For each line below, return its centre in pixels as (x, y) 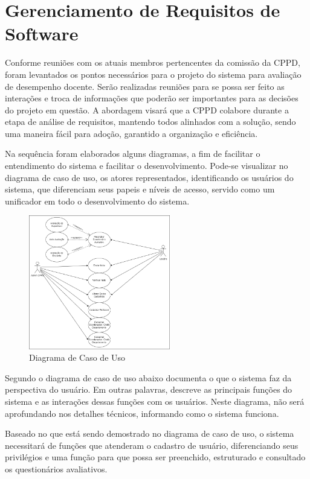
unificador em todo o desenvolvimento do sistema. (97, 201)
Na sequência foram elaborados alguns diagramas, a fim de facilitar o (133, 154)
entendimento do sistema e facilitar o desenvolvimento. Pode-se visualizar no (147, 166)
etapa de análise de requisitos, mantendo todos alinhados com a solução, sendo (150, 122)
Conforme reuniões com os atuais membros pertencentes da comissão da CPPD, (153, 62)
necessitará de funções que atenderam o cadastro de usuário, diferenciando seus (152, 445)
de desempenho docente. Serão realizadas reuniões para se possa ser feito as (145, 86)
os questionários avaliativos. (56, 469)
